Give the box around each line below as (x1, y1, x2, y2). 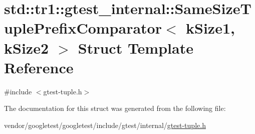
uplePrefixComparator (4, 18, 162, 38)
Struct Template (78, 37, 193, 58)
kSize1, (186, 18, 235, 38)
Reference (4, 57, 74, 77)
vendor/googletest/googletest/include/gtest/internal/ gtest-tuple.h (4, 119, 206, 130)
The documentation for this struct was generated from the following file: (4, 103, 226, 113)
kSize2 (4, 37, 49, 58)
